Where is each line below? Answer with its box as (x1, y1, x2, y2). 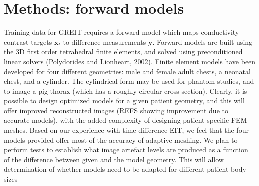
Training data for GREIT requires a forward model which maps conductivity (4, 27, 239, 37)
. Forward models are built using (152, 36, 253, 47)
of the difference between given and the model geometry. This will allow (4, 154, 224, 164)
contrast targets (4, 36, 52, 47)
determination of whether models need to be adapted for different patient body (4, 164, 246, 174)
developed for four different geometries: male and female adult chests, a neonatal (4, 66, 251, 76)
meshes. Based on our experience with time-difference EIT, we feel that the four (4, 125, 249, 135)
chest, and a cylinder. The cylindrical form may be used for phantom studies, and (4, 76, 254, 86)
